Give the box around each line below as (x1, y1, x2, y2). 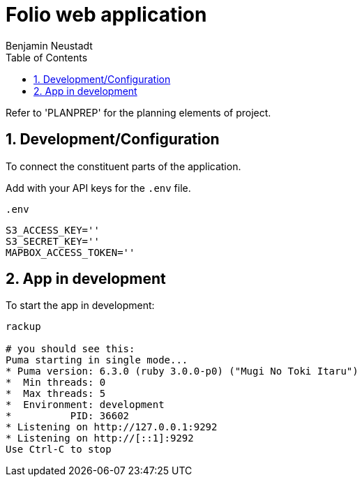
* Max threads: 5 (6, 388, 106, 400)
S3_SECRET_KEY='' (6, 235, 100, 247)
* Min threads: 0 (6, 377, 106, 389)
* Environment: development (6, 399, 165, 411)
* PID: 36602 (6, 410, 130, 422)
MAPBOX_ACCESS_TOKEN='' (6, 246, 135, 258)
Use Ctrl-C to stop (6, 444, 112, 455)
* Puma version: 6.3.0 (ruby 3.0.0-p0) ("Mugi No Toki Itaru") (6, 366, 359, 377)
